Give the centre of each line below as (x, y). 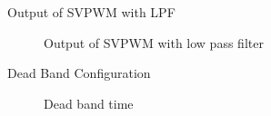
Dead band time (89, 103)
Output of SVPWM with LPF (91, 12)
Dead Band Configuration (79, 73)
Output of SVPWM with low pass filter (154, 42)
